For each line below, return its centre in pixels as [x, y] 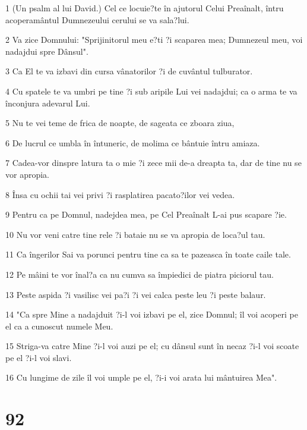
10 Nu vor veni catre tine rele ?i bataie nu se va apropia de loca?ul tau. [135, 234]
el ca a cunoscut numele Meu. [59, 326]
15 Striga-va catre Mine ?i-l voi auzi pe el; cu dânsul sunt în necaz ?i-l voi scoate [152, 346]
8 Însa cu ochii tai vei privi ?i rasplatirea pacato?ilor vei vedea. [120, 194]
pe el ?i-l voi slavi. [39, 357]
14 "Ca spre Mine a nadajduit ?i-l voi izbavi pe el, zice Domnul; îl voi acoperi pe [152, 314]
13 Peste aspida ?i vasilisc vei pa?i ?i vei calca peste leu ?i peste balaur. [136, 294]
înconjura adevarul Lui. [48, 103]
